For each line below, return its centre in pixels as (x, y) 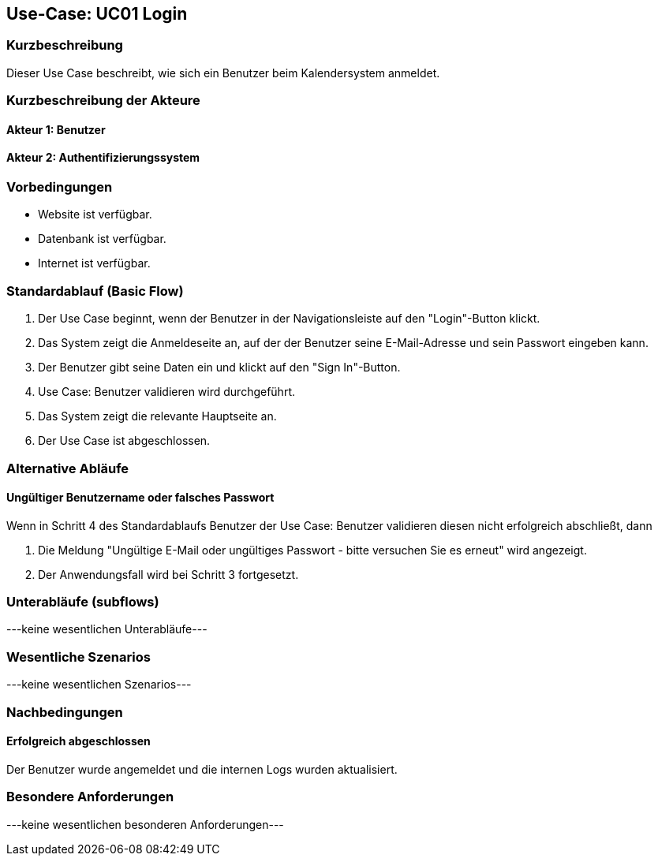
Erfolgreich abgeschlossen (79, 741)
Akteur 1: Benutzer (56, 129)
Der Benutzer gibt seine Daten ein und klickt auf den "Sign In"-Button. (219, 368)
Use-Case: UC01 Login (97, 14)
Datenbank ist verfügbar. (102, 239)
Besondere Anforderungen (90, 797)
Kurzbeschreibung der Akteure (103, 101)
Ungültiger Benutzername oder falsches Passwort (140, 498)
